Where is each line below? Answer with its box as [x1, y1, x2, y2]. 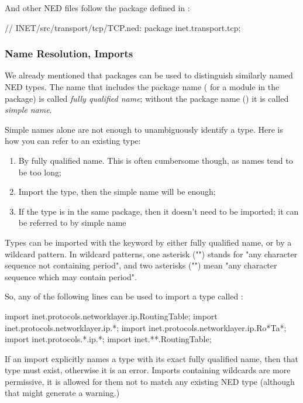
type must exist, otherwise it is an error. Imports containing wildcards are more [5, 364, 291, 376]
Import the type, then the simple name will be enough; [18, 185, 216, 198]
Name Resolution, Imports [5, 46, 133, 61]
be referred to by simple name [18, 216, 126, 229]
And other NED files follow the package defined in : [5, 2, 190, 13]
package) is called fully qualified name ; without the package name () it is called [5, 92, 289, 104]
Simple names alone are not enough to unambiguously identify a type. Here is [5, 123, 283, 135]
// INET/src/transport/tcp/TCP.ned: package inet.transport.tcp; [5, 21, 241, 33]
